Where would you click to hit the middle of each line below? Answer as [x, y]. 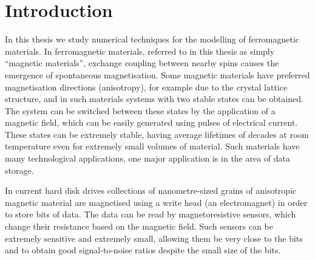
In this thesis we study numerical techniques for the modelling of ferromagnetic [152, 39]
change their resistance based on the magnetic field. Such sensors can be [139, 226]
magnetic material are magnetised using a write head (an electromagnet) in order [156, 202]
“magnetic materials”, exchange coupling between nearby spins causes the [142, 63]
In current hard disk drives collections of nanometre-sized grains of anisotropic [151, 190]
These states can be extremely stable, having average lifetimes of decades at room [157, 134]
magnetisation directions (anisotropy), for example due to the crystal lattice [146, 87]
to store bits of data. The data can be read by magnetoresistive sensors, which [151, 214]
